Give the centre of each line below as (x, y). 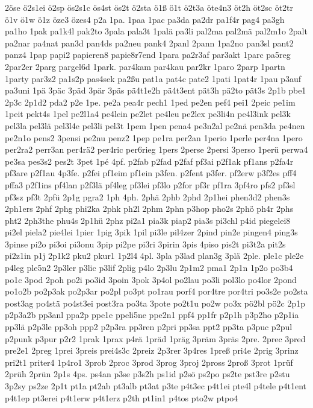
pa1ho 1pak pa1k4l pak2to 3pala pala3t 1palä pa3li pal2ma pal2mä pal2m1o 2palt (156, 31)
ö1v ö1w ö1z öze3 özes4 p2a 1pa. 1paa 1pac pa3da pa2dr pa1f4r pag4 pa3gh (145, 19)
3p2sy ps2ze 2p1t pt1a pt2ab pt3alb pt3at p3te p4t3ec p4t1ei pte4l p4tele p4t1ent (156, 386)
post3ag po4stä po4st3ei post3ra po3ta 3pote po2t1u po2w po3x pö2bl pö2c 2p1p (155, 303)
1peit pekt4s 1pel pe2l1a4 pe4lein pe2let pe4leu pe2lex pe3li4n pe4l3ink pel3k (148, 114)
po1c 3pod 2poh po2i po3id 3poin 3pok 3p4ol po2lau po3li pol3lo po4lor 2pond (151, 279)
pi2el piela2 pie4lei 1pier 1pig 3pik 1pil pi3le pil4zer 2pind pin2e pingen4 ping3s (151, 232)
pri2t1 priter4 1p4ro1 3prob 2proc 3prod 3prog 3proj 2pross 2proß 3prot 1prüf (149, 362)
